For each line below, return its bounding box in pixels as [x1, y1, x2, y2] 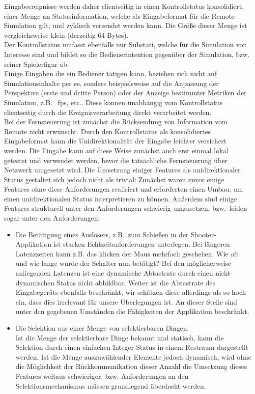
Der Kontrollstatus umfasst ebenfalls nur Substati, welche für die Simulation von [4, 39, 247, 50]
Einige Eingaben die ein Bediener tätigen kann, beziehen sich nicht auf [4, 68, 217, 79]
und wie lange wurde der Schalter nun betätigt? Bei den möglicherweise [15, 258, 231, 268]
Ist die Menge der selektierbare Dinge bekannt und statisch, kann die [15, 332, 224, 342]
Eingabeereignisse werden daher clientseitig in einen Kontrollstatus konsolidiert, [4, 1, 244, 11]
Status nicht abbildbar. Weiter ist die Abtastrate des [57, 277, 215, 287]
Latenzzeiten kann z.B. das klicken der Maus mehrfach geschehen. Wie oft [15, 248, 239, 258]
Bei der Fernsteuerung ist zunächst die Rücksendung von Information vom [4, 116, 227, 127]
